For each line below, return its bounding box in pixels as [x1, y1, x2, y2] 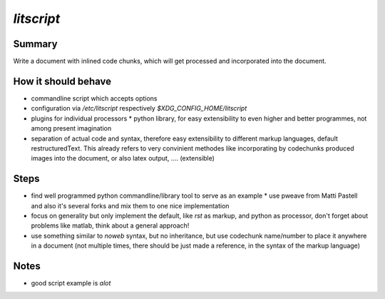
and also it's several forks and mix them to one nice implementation [31, 201, 230, 210]
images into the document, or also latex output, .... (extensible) [31, 154, 215, 163]
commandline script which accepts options [31, 93, 158, 103]
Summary [13, 38, 58, 50]
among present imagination [31, 124, 112, 133]
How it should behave [13, 75, 112, 87]
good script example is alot [31, 279, 111, 288]
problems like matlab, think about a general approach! [31, 221, 190, 230]
